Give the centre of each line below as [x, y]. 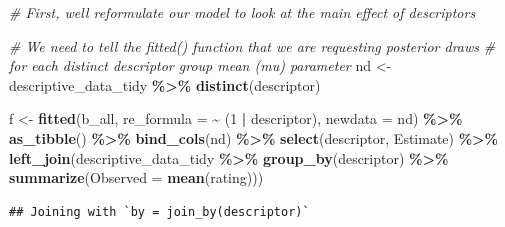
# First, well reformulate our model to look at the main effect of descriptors [242, 12]
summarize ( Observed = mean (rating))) [136, 177]
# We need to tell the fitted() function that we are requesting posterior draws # [252, 45]
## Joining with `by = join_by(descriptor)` [159, 211]
